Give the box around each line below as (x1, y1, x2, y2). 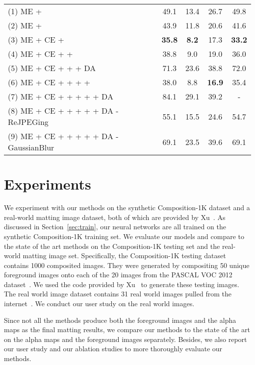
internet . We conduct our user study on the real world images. (4, 298, 195, 309)
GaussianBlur (8, 142, 54, 153)
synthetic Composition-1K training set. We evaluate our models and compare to (4, 231, 245, 241)
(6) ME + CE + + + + (8, 76, 91, 88)
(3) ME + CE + (8, 34, 64, 45)
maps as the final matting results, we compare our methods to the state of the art (4, 324, 250, 335)
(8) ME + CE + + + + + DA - (8, 105, 119, 116)
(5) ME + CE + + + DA (8, 62, 96, 73)
